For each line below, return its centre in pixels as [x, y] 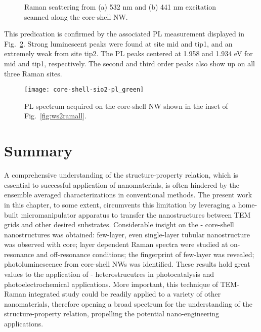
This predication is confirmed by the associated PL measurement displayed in [124, 34]
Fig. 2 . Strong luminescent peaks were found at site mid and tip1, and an [118, 43]
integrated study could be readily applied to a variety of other [125, 294]
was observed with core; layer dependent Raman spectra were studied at [116, 244]
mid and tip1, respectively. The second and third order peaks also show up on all [130, 63]
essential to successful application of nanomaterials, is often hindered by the [122, 184]
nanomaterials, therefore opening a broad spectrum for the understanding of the [128, 303]
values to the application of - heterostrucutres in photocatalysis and [109, 274]
